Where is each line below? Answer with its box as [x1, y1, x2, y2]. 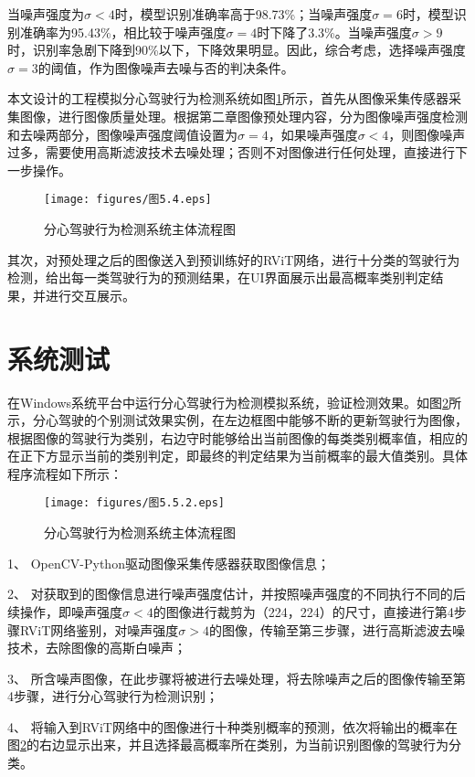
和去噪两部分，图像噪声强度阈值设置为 [7, 124, 237, 144]
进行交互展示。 [45, 285, 135, 304]
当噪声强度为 [7, 5, 84, 23]
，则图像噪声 [388, 124, 466, 144]
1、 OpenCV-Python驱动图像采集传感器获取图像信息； [7, 553, 330, 572]
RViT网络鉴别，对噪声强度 [19, 620, 179, 639]
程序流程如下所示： [7, 463, 122, 483]
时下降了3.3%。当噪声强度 [257, 22, 412, 41]
